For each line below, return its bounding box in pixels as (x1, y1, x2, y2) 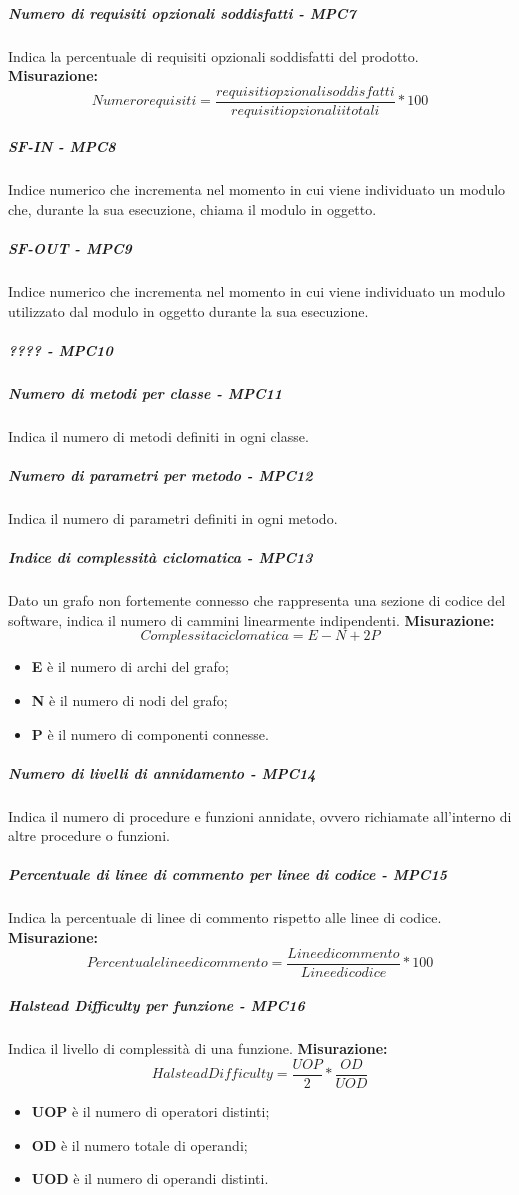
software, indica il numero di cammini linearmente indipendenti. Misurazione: (8, 609, 495, 630)
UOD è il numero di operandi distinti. (31, 1168, 269, 1189)
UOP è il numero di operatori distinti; (31, 1100, 270, 1121)
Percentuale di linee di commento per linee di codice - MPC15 (8, 864, 447, 885)
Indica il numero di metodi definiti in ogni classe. (8, 425, 309, 446)
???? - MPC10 (8, 339, 113, 360)
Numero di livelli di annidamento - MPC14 (8, 762, 316, 783)
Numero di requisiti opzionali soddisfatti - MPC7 (8, 2, 356, 23)
